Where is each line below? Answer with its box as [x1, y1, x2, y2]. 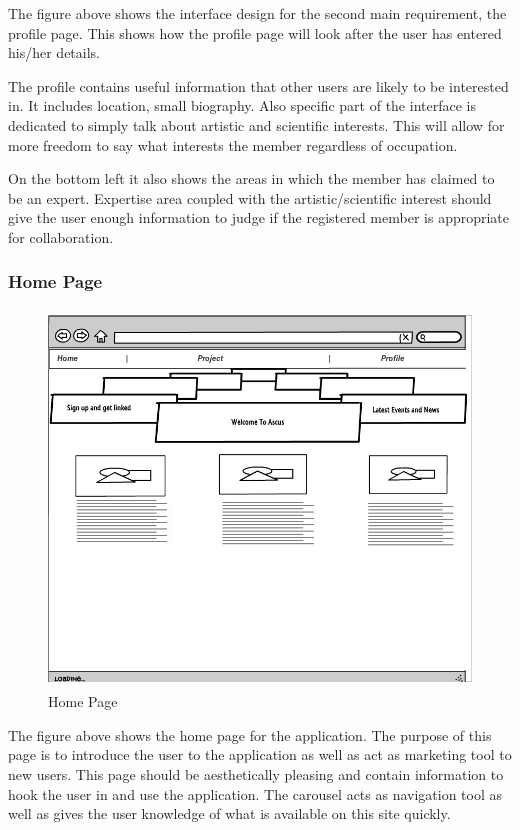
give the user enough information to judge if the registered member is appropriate [8, 207, 510, 228]
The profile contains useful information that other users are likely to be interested [8, 75, 509, 96]
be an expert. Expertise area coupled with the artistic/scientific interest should [8, 187, 492, 208]
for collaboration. [8, 226, 114, 247]
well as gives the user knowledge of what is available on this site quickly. [8, 803, 451, 824]
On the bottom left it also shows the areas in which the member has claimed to [8, 168, 495, 189]
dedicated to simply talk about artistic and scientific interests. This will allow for [8, 114, 505, 135]
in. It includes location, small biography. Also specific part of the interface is [8, 95, 476, 116]
